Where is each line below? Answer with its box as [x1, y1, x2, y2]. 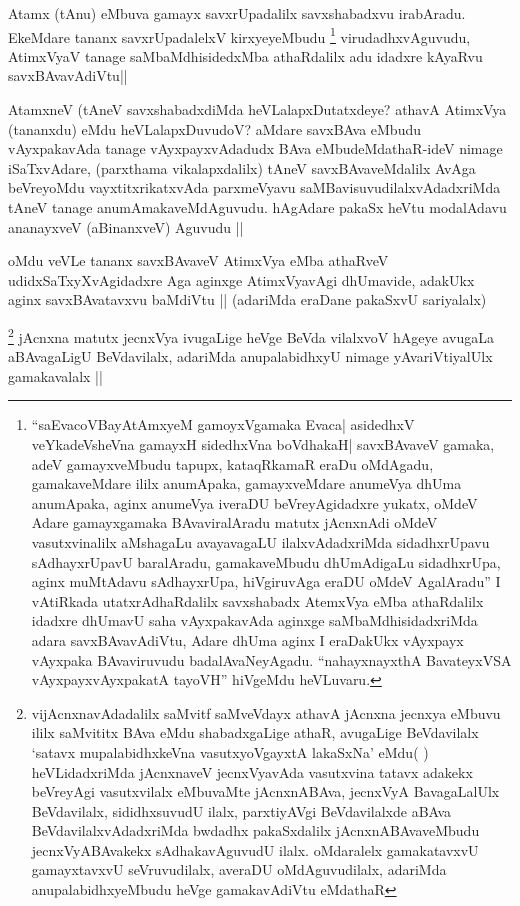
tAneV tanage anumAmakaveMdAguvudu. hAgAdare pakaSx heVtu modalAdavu [8, 197, 507, 217]
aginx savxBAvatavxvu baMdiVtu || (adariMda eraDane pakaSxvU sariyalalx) [8, 289, 487, 310]
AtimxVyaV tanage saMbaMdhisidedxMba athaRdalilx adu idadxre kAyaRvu [8, 45, 483, 66]
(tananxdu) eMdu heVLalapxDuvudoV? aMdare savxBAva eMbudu [8, 118, 421, 139]
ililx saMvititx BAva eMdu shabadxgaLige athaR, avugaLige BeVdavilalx [31, 722, 479, 743]
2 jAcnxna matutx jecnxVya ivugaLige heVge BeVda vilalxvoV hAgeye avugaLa [8, 323, 494, 347]
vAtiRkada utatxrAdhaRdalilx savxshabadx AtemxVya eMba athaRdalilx [31, 590, 484, 611]
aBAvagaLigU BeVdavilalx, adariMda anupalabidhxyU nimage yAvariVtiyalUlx [8, 346, 493, 367]
